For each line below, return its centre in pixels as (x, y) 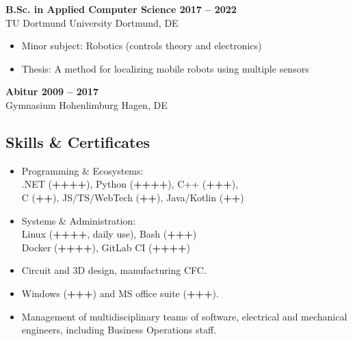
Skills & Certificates (78, 141)
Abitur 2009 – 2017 (52, 91)
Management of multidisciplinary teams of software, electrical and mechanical (184, 316)
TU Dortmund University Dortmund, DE (92, 22)
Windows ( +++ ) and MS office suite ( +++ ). (120, 293)
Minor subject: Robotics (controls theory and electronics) (142, 46)
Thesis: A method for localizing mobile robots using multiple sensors (165, 68)
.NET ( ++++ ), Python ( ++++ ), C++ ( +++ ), (130, 184)
